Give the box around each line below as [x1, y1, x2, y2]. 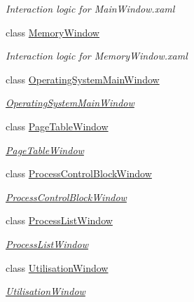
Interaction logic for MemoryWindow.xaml [6, 48, 188, 63]
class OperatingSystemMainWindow [6, 71, 160, 86]
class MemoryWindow [6, 25, 99, 39]
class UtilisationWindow [6, 260, 109, 275]
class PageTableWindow [6, 118, 109, 133]
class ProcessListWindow [6, 213, 113, 228]
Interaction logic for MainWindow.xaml [6, 1, 175, 15]
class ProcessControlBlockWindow [6, 166, 152, 181]
